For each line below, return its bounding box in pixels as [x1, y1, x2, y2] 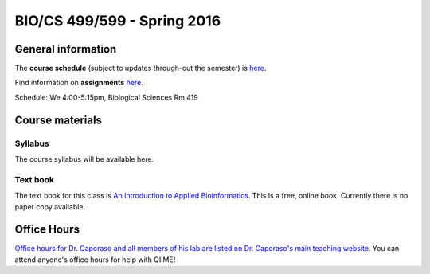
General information [14, 42, 117, 56]
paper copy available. [14, 202, 86, 211]
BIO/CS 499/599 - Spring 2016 [14, 12, 221, 29]
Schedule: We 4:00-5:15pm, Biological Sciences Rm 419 [14, 92, 198, 102]
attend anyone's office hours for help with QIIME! [14, 255, 176, 264]
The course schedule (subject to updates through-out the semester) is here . [14, 64, 267, 73]
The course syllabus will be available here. [14, 155, 154, 163]
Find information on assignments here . [14, 78, 143, 88]
